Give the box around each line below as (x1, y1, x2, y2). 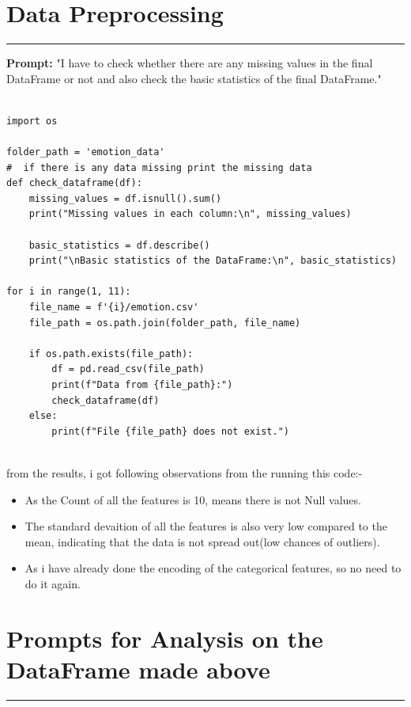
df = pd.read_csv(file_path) (51, 363, 205, 375)
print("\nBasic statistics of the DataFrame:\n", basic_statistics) (28, 255, 397, 267)
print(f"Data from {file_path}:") (51, 379, 233, 390)
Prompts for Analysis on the (6, 621, 323, 654)
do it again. (25, 575, 81, 591)
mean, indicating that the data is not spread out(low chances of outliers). (25, 533, 380, 549)
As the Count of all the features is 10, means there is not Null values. (25, 491, 361, 507)
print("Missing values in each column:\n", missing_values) (28, 208, 352, 220)
